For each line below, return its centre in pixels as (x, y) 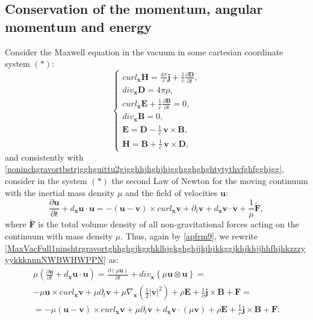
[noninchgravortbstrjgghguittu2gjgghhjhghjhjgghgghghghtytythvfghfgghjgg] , (144, 169)
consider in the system (46, 180)
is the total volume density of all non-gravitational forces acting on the (169, 224)
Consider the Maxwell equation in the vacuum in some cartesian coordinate (144, 51)
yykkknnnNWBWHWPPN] (55, 260)
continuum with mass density (59, 235)
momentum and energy (79, 26)
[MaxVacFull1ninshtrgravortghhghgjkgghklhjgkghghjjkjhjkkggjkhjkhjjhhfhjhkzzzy (155, 248)
